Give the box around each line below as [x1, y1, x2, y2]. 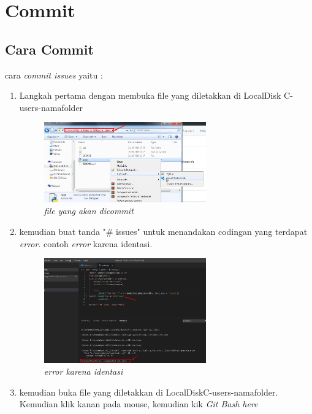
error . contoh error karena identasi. [19, 237, 153, 250]
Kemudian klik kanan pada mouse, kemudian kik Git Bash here [19, 397, 258, 410]
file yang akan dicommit [44, 204, 134, 217]
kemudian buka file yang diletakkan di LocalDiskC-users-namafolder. [19, 385, 278, 398]
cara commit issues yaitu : [5, 68, 103, 81]
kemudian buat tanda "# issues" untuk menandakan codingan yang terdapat [19, 224, 308, 237]
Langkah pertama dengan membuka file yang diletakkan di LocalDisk [19, 89, 281, 102]
